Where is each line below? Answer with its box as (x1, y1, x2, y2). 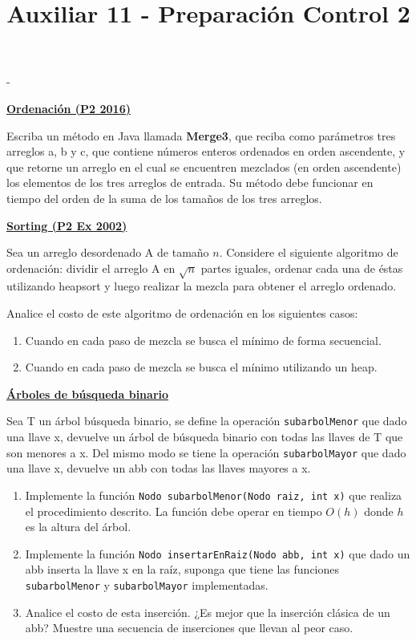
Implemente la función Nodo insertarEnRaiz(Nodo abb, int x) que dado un (25, 545, 410, 562)
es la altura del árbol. (25, 518, 131, 535)
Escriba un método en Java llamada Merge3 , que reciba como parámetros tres (6, 127, 396, 144)
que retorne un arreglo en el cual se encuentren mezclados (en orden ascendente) (6, 158, 402, 175)
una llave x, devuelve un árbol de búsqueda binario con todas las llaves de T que (6, 428, 403, 445)
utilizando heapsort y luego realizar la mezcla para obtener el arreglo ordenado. (6, 278, 397, 294)
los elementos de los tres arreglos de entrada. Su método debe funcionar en (6, 174, 374, 191)
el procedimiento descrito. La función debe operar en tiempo (25, 502, 322, 519)
